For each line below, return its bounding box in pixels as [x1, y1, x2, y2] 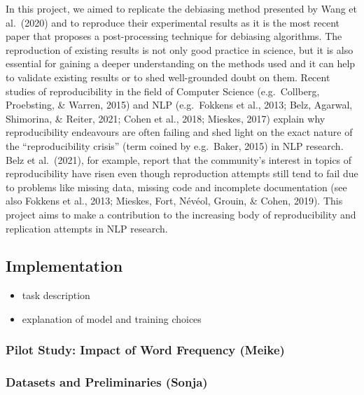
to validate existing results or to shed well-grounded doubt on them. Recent [6, 69, 330, 84]
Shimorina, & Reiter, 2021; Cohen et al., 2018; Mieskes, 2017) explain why [6, 111, 325, 125]
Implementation [6, 255, 123, 277]
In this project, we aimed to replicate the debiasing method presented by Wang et [6, 1, 357, 15]
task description [22, 288, 90, 303]
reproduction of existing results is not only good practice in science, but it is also [6, 42, 353, 57]
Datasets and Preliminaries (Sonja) [6, 373, 208, 391]
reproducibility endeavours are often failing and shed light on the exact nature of [6, 125, 353, 139]
